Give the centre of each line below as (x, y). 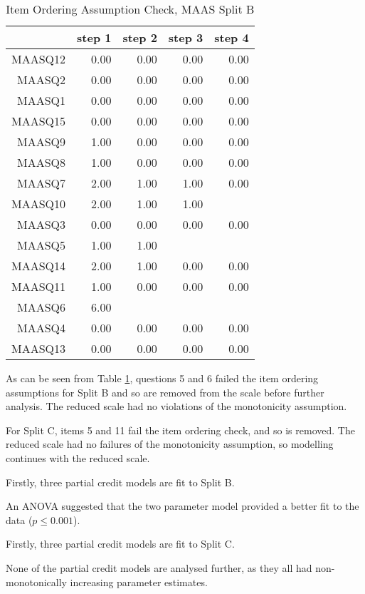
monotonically (36, 582)
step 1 (94, 37)
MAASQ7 (42, 183)
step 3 (186, 37)
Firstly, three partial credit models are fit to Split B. (120, 482)
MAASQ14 (39, 266)
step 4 (232, 37)
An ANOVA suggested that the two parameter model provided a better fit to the (182, 506)
